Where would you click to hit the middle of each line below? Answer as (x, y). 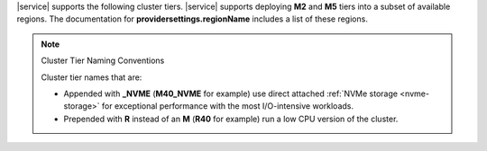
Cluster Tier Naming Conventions (103, 61)
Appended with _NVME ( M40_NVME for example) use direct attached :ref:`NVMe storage (231, 93)
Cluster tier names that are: (92, 77)
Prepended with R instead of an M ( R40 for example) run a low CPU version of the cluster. (231, 119)
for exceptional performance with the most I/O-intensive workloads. (227, 106)
